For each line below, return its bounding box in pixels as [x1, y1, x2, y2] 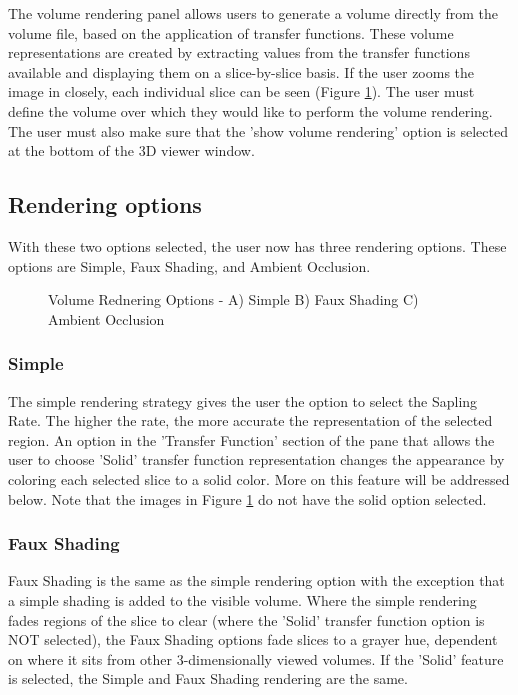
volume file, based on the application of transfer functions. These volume [8, 22, 454, 43]
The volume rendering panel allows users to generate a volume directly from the [8, 3, 499, 23]
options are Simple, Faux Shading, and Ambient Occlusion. [8, 255, 371, 276]
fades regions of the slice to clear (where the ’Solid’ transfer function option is [8, 609, 485, 630]
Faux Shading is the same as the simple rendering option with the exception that [8, 570, 505, 591]
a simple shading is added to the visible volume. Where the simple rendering [8, 589, 477, 610]
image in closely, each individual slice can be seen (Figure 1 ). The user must [8, 81, 475, 102]
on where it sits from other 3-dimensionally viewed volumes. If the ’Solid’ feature [8, 648, 504, 669]
